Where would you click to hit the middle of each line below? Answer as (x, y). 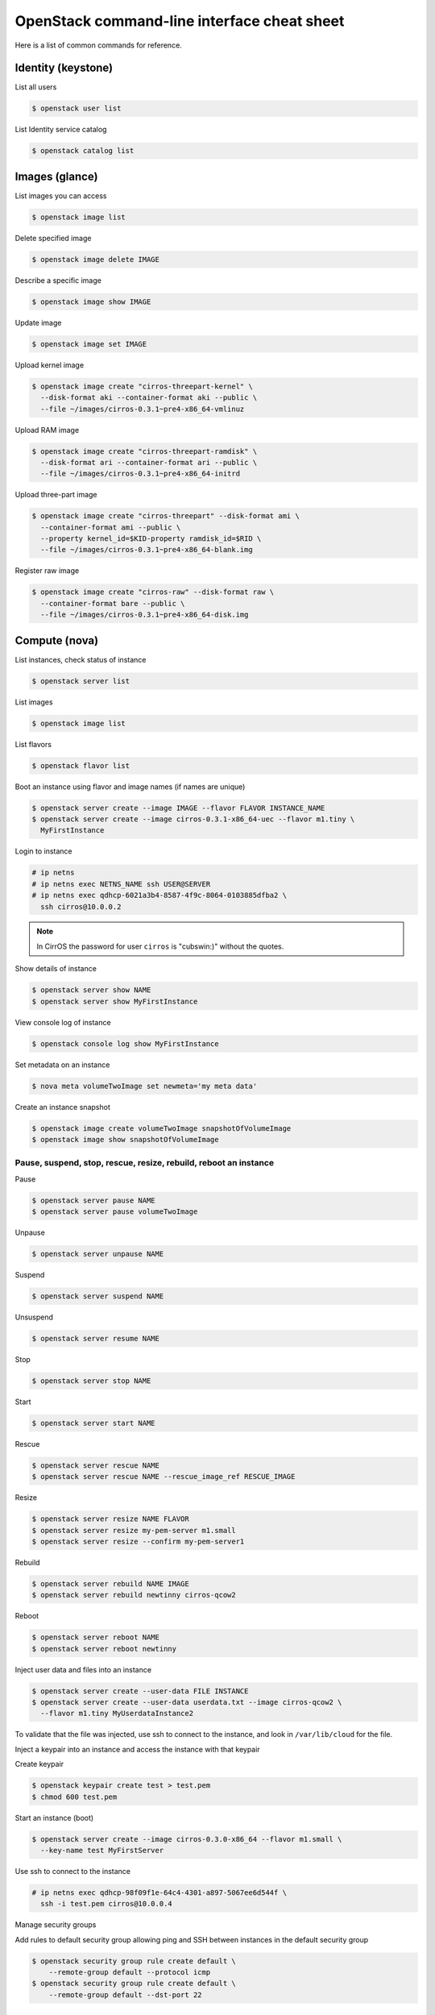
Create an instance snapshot (62, 1107)
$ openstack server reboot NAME (96, 1637)
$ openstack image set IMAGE (89, 344)
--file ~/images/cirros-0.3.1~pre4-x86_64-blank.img (147, 550)
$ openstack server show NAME (91, 990)
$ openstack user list (77, 108)
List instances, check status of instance (81, 659)
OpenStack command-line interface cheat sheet (180, 21)
